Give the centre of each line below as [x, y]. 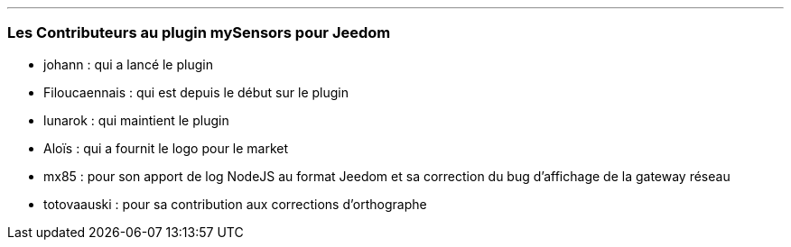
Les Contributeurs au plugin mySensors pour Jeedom [199, 33]
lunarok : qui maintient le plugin [136, 120]
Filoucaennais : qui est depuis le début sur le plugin [196, 92]
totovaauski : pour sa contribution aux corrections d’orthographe [235, 204]
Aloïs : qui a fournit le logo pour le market [166, 148]
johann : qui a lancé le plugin [128, 64]
